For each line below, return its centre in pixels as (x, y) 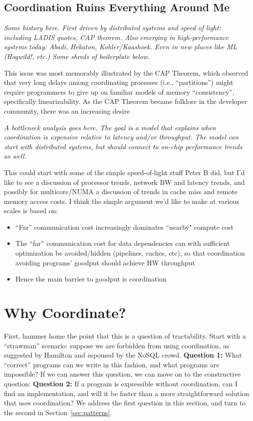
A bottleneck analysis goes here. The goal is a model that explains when (110, 127)
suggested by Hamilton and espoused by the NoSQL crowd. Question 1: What (123, 355)
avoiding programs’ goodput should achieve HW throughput (105, 262)
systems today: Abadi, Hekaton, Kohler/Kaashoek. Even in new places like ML (121, 47)
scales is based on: (31, 210)
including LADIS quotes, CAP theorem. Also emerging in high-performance (116, 37)
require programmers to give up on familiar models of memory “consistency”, (119, 91)
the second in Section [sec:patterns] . (58, 412)
